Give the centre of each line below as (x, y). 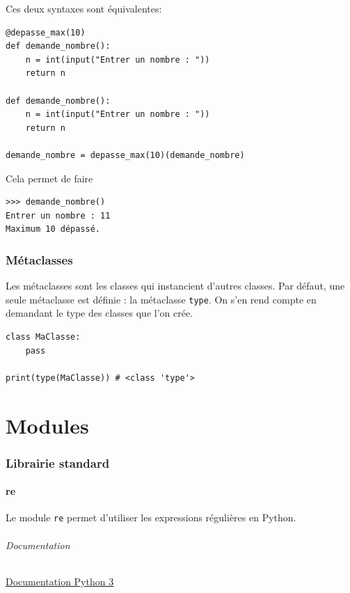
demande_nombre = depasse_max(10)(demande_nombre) (125, 155)
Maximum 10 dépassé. (53, 229)
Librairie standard (58, 462)
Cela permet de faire (49, 178)
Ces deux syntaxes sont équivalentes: (84, 8)
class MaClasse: (43, 337)
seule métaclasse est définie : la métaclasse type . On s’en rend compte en (161, 299)
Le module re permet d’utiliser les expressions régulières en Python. (151, 517)
